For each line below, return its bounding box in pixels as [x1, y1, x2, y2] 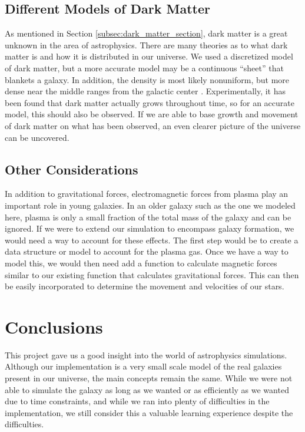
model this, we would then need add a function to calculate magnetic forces [5, 256, 277, 269]
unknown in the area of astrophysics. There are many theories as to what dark [5, 38, 288, 51]
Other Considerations [5, 160, 138, 178]
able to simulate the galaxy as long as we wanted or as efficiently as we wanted [5, 383, 289, 395]
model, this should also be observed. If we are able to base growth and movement [5, 108, 299, 120]
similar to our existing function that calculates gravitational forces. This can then [5, 268, 299, 281]
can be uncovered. [5, 131, 69, 143]
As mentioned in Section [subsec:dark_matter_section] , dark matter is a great [5, 27, 288, 39]
